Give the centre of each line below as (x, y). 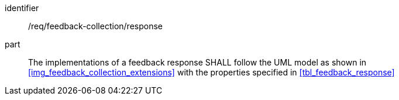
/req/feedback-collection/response (95, 26)
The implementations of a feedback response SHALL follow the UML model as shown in (197, 62)
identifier (22, 8)
